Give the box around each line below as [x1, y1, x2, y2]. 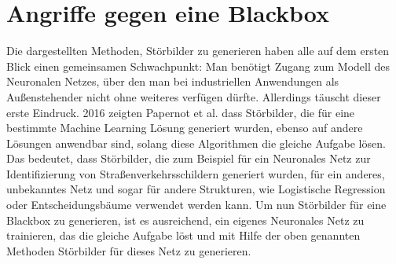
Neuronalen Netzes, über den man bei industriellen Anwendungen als [6, 73, 339, 90]
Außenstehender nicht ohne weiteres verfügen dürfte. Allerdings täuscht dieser [6, 88, 381, 104]
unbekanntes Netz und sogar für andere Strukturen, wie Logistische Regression [6, 181, 386, 197]
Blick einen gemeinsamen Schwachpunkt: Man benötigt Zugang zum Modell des [6, 57, 390, 74]
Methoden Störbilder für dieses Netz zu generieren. [6, 242, 251, 258]
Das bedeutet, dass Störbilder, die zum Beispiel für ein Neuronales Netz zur [6, 150, 371, 167]
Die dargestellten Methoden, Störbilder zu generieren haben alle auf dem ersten [6, 42, 390, 59]
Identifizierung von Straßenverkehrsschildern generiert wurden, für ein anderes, [6, 165, 385, 181]
